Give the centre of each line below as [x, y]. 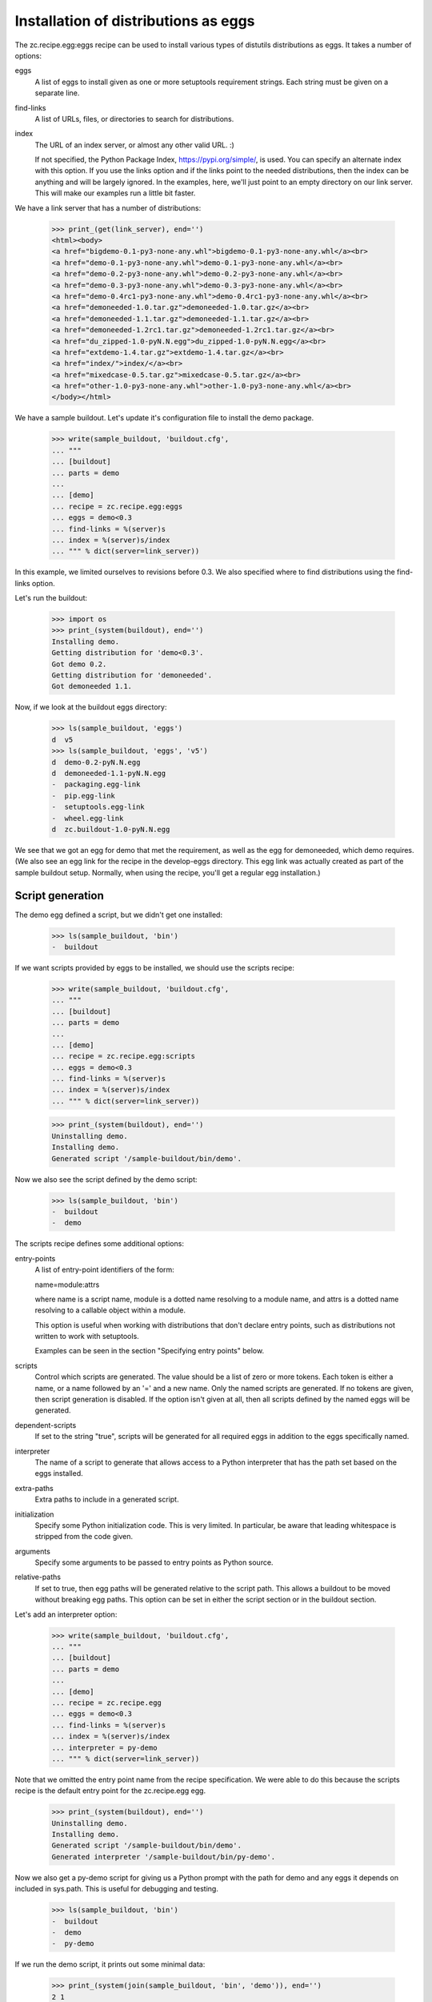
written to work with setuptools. [87, 1337]
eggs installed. [59, 1473]
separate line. [57, 93]
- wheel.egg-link [88, 818]
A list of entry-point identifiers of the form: [105, 1270]
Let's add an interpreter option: [66, 1614]
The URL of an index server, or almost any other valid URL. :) [135, 145]
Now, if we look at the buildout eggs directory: [91, 707]
